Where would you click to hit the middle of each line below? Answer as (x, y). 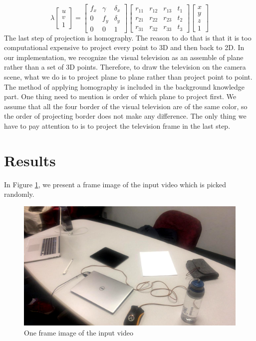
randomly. (19, 194)
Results (30, 160)
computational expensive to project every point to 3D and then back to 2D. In (124, 47)
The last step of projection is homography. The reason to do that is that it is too (128, 37)
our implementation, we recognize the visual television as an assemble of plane (124, 57)
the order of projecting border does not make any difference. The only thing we (125, 116)
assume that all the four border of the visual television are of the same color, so (126, 106)
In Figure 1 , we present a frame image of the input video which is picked (115, 184)
